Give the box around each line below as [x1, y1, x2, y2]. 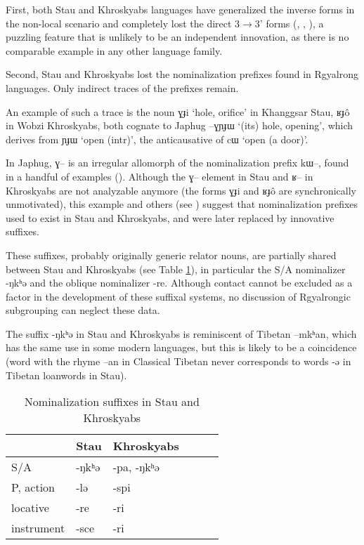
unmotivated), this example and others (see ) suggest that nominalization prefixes [6, 197, 358, 211]
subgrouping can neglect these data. [6, 303, 160, 317]
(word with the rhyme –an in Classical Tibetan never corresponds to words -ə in [6, 354, 351, 369]
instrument [11, 520, 65, 537]
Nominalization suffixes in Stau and [24, 393, 200, 410]
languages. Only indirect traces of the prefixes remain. [6, 80, 239, 95]
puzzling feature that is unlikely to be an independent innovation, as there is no [6, 29, 349, 44]
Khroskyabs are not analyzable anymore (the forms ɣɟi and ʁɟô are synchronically [6, 183, 356, 197]
